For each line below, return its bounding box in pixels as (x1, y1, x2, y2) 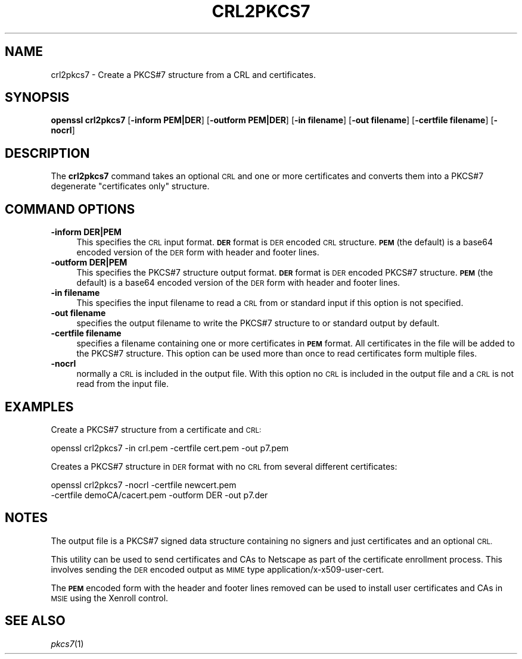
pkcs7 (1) (51, 638, 84, 649)
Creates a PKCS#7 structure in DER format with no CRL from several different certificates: (51, 461, 397, 471)
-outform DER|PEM (51, 257, 128, 268)
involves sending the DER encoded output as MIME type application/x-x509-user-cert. (51, 564, 384, 574)
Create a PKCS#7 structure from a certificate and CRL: (51, 424, 262, 435)
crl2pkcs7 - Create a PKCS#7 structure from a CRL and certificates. (51, 69, 316, 80)
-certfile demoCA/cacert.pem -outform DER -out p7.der (51, 489, 268, 500)
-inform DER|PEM (51, 227, 122, 238)
